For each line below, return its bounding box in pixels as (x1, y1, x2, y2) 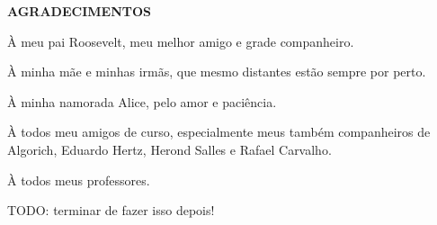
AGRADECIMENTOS (7, 2, 152, 20)
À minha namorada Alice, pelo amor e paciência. (7, 92, 277, 111)
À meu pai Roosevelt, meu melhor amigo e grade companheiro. (7, 31, 354, 50)
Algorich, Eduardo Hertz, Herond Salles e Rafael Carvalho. (7, 139, 332, 158)
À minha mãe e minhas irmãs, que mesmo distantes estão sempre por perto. (7, 62, 426, 81)
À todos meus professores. (7, 170, 150, 189)
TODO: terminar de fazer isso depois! (7, 201, 215, 220)
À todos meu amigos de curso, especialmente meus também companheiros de (7, 122, 431, 141)
